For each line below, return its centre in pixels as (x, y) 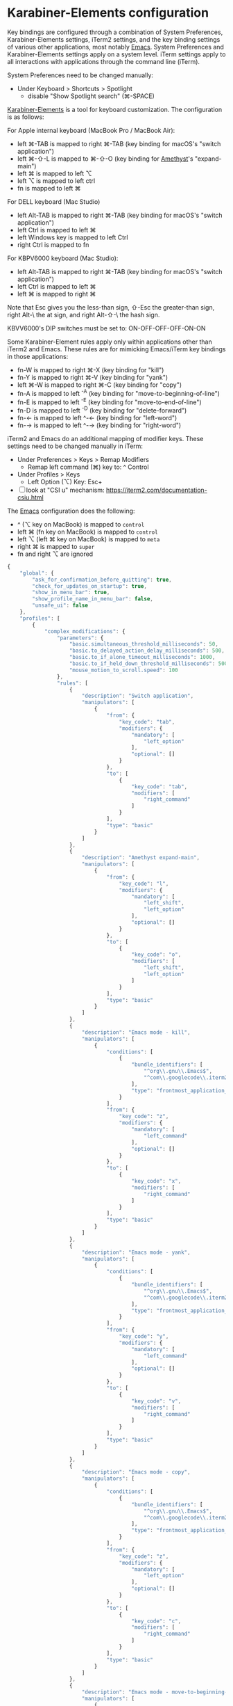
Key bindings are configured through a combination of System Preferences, (115, 32)
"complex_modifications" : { (85, 631)
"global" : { (37, 573)
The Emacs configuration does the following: (71, 511)
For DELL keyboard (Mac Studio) (54, 201)
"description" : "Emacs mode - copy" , (136, 1472)
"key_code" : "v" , (156, 1401)
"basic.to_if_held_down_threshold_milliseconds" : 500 (148, 664)
